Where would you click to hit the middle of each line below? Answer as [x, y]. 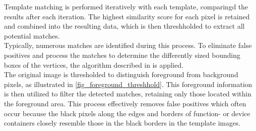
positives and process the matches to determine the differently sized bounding [122, 55]
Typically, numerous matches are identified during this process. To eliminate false [128, 45]
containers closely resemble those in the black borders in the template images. [122, 123]
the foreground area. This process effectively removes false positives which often [125, 103]
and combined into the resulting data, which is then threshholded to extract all [124, 26]
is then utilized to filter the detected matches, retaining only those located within [128, 94]
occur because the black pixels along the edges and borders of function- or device [127, 113]
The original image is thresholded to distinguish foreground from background [121, 74]
